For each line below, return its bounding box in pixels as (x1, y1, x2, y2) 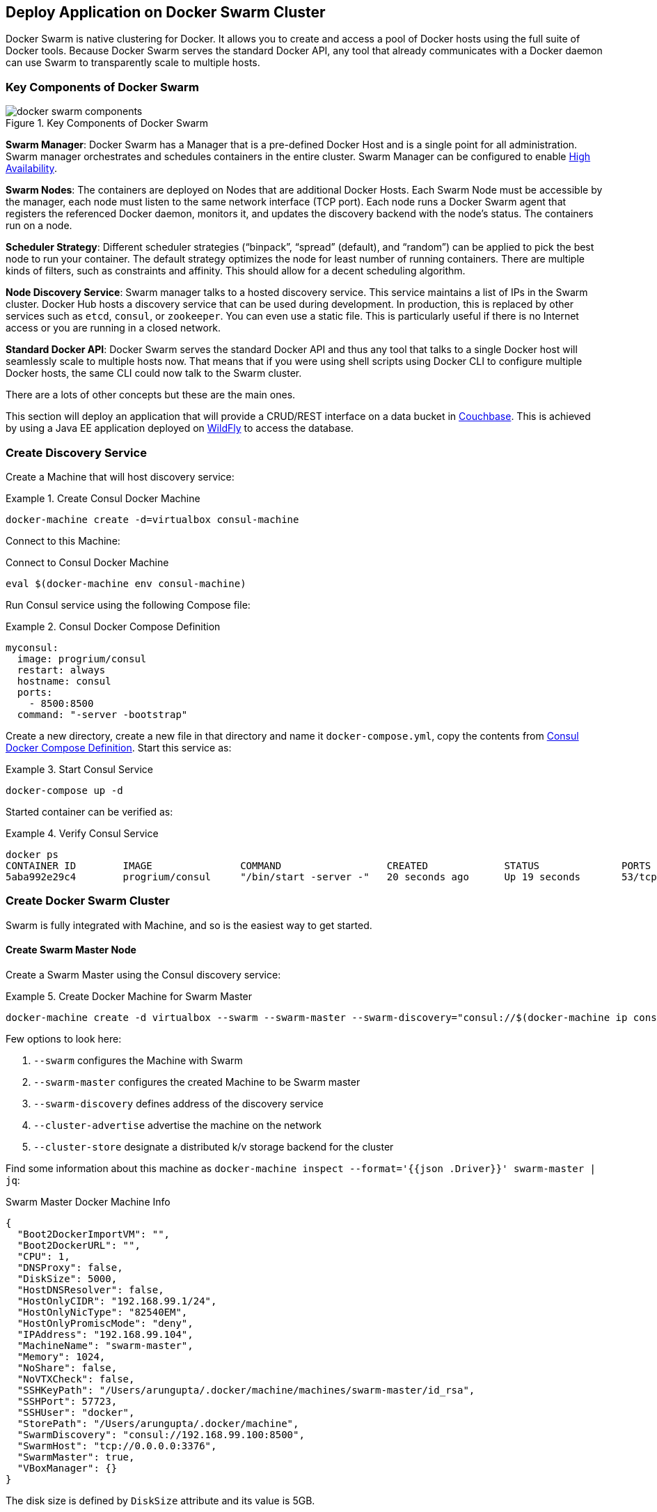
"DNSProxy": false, (17, 1261, 123, 1273)
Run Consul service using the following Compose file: (6, 598, 251, 611)
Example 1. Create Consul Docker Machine (6, 492, 200, 504)
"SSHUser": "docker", (17, 1406, 135, 1418)
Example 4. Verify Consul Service (6, 827, 159, 839)
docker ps (6, 848, 58, 860)
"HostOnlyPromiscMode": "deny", (17, 1317, 193, 1329)
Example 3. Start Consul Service (6, 763, 153, 775)
